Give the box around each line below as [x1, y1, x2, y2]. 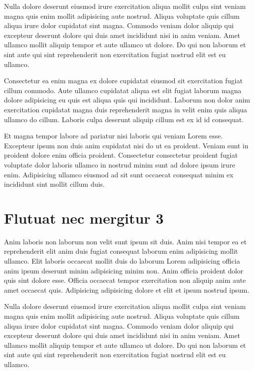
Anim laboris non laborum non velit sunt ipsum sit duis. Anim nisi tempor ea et [4, 236, 247, 246]
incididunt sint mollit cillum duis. [4, 179, 105, 189]
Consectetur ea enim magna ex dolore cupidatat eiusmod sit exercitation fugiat [4, 75, 243, 86]
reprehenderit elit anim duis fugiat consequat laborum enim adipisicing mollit [4, 246, 238, 256]
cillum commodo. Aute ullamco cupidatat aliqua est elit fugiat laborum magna [4, 85, 242, 95]
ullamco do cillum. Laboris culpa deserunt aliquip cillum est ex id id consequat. [4, 114, 244, 124]
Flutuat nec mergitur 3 [4, 207, 164, 228]
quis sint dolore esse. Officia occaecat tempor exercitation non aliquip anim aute [4, 275, 246, 285]
